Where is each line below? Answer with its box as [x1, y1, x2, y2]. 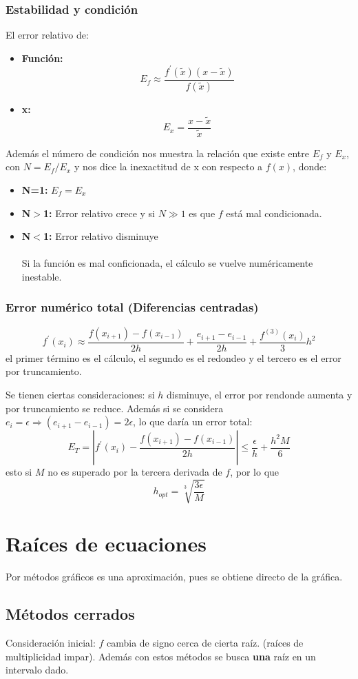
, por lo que [230, 465, 280, 479]
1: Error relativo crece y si [43, 205, 155, 220]
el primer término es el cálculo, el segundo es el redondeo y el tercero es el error [6, 350, 341, 365]
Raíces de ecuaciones [6, 529, 207, 558]
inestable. [21, 269, 62, 283]
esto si [6, 465, 32, 479]
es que [189, 205, 215, 220]
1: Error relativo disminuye [43, 229, 158, 243]
